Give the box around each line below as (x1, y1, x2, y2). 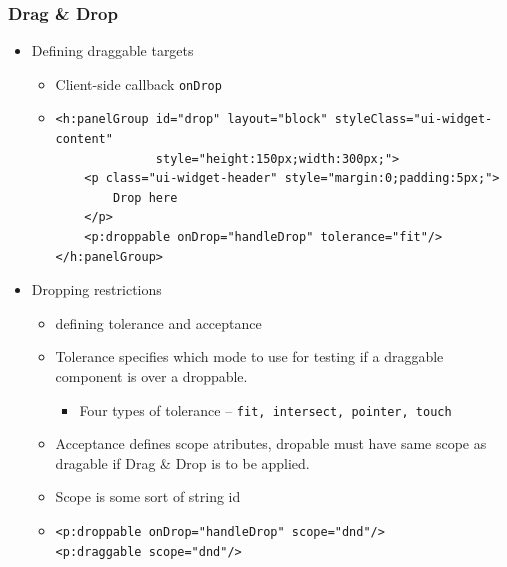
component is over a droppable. (55, 366, 248, 386)
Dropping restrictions (31, 279, 162, 300)
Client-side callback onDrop (55, 73, 222, 94)
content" (55, 132, 113, 147)
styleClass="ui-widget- (334, 112, 493, 127)
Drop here (112, 190, 178, 205)
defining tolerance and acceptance (55, 312, 262, 333)
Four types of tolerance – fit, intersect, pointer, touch (79, 399, 452, 420)
